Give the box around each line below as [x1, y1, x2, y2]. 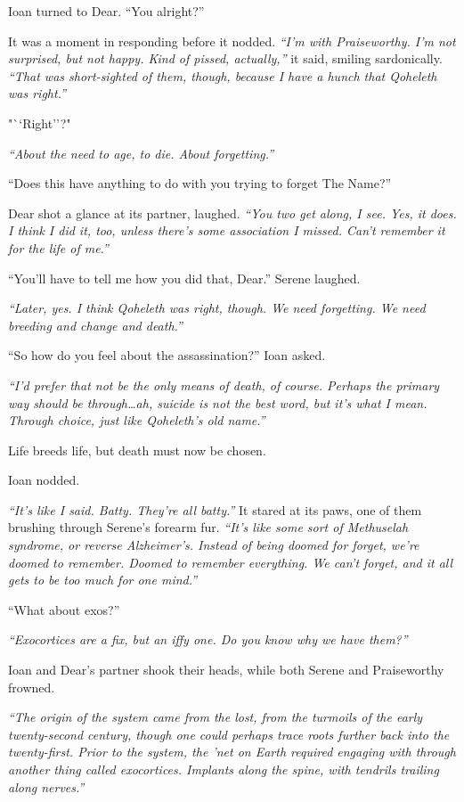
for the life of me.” [8, 238, 109, 257]
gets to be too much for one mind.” [8, 570, 198, 589]
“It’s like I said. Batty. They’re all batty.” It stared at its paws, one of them [8, 500, 422, 519]
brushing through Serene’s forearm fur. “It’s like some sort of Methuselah [8, 518, 409, 536]
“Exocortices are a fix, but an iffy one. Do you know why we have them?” [8, 630, 408, 649]
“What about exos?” [8, 600, 120, 618]
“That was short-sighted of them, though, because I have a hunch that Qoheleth [8, 66, 437, 85]
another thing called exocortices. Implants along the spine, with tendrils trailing [8, 760, 439, 778]
